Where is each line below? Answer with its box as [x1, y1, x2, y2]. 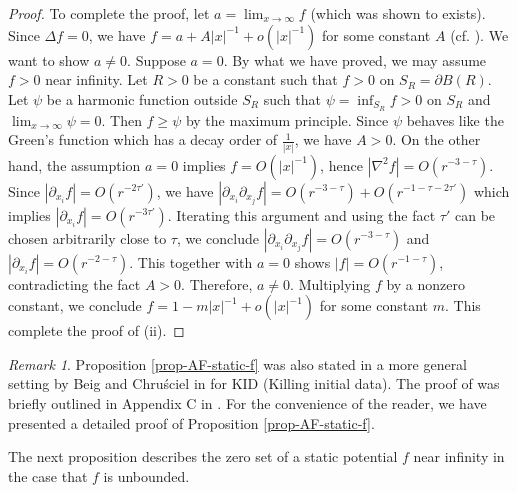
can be [454, 204, 496, 225]
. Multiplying [290, 273, 371, 294]
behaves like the [406, 109, 504, 130]
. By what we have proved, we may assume [223, 49, 487, 70]
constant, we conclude [8, 295, 142, 316]
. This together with [129, 251, 253, 272]
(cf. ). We [450, 24, 509, 45]
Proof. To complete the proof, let [8, 3, 210, 23]
